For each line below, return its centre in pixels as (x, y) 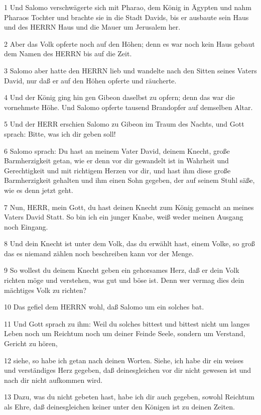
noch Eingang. (26, 226)
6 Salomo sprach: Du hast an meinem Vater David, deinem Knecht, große (117, 150)
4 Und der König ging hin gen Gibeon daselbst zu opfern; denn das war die (119, 97)
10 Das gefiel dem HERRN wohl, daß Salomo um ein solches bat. (104, 307)
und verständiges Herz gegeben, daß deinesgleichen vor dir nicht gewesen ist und (128, 370)
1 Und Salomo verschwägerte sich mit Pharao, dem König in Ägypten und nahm (128, 7)
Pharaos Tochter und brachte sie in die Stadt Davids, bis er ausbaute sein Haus (126, 17)
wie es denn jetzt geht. (39, 190)
